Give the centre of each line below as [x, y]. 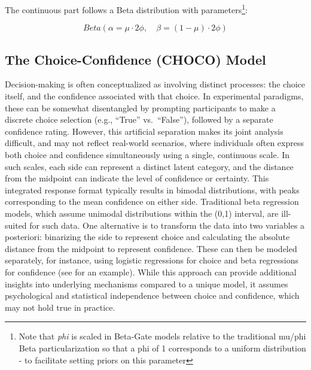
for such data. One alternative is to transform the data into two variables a [167, 225]
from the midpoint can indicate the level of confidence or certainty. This [137, 178]
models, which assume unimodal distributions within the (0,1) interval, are [142, 213]
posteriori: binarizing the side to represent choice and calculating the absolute [147, 237]
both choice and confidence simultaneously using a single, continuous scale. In [147, 155]
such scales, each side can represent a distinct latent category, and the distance [149, 166]
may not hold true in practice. [60, 307]
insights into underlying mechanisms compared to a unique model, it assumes [147, 283]
